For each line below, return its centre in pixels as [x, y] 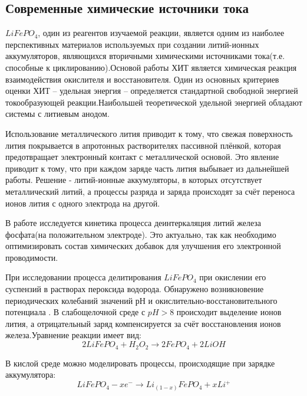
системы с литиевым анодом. [57, 114]
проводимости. [32, 257]
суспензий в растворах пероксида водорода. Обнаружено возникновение [135, 289]
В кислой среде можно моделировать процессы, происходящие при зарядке [140, 363]
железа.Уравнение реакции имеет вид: [73, 335]
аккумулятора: [31, 374]
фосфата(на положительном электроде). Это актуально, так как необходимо [141, 234]
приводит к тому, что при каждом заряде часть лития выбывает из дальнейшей [147, 168]
